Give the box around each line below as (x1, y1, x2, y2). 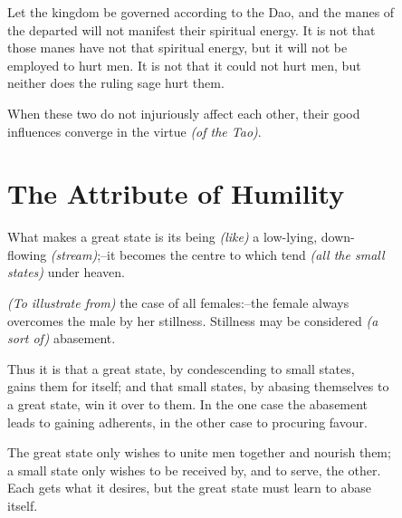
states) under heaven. (7, 263, 125, 282)
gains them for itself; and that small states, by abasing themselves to (7, 377, 389, 396)
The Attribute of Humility (7, 175, 345, 212)
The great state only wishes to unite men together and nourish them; (7, 443, 391, 462)
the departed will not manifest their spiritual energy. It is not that (7, 20, 376, 39)
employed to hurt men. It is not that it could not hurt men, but (7, 55, 361, 74)
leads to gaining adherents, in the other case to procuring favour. (7, 412, 368, 431)
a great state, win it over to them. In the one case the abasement (7, 395, 368, 414)
